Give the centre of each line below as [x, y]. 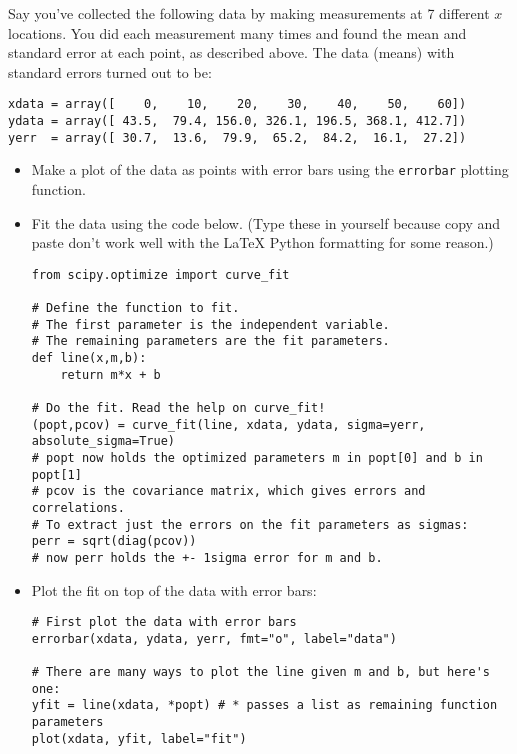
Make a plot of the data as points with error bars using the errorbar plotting [270, 169]
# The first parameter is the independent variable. [210, 324]
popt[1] [56, 474]
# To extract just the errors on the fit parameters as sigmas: [250, 524]
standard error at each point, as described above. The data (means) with [231, 52]
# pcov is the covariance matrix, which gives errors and [228, 491]
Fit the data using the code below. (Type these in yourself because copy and [266, 222]
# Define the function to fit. [135, 308]
